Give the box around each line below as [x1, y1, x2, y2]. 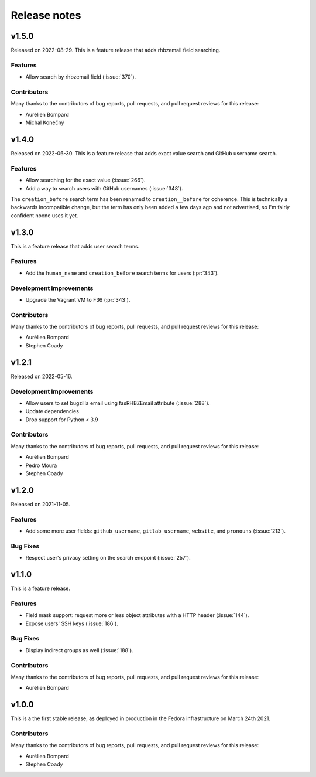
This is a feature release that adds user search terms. [11, 243, 140, 250]
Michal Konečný [25, 119, 64, 126]
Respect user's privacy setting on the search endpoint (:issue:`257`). [25, 554, 191, 561]
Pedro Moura [25, 462, 57, 469]
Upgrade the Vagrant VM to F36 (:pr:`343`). [25, 296, 130, 303]
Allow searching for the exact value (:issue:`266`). [25, 176, 146, 184]
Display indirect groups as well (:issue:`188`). [25, 646, 134, 653]
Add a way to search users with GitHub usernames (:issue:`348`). [25, 185, 184, 192]
